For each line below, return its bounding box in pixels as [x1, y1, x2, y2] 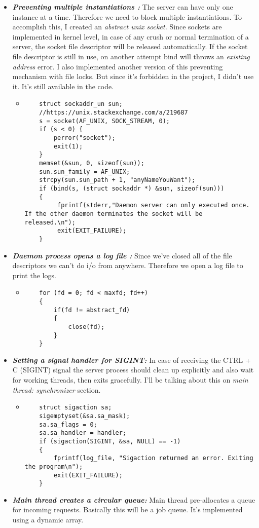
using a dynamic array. [12, 514, 84, 524]
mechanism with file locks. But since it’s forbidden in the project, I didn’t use [12, 71, 254, 82]
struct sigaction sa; [39, 404, 112, 411]
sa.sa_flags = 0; [39, 421, 97, 428]
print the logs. [12, 270, 56, 280]
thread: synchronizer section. [12, 384, 101, 395]
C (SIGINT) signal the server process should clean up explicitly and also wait [12, 364, 254, 375]
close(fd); [68, 323, 105, 330]
